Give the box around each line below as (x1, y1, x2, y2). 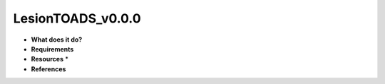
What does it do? (31, 35, 83, 44)
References (31, 64, 66, 73)
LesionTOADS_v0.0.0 (13, 11, 142, 26)
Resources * (31, 55, 69, 64)
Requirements (31, 44, 74, 53)
